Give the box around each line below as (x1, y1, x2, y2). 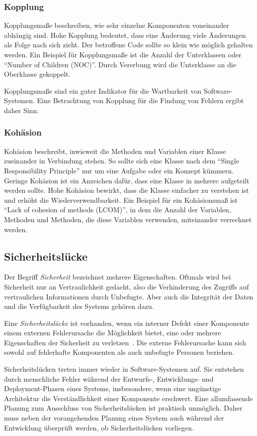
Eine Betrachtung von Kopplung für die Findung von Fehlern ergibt (37, 95, 244, 106)
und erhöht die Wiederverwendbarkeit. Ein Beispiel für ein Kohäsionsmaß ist (4, 194, 238, 205)
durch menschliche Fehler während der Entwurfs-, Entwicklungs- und (4, 373, 214, 384)
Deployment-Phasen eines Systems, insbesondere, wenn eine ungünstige (4, 383, 221, 394)
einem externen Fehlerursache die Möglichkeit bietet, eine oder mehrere (4, 327, 221, 338)
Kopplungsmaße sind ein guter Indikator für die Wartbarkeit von (4, 85, 202, 96)
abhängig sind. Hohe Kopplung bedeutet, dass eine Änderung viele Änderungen (4, 29, 246, 40)
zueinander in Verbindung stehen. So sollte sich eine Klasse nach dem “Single (4, 155, 239, 166)
